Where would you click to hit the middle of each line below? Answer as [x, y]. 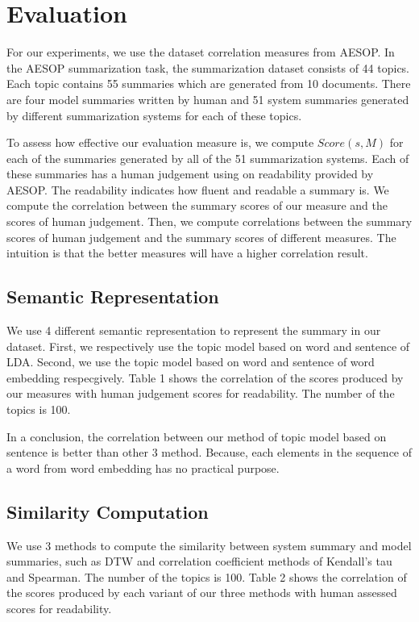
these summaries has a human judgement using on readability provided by [190, 174]
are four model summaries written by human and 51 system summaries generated [208, 99]
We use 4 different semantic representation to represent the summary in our [194, 330]
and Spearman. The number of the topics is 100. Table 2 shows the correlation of [207, 576]
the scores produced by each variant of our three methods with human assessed [202, 593]
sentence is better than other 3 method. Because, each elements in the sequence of [209, 452]
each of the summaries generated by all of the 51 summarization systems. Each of [208, 158]
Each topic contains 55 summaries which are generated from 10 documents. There [209, 83]
